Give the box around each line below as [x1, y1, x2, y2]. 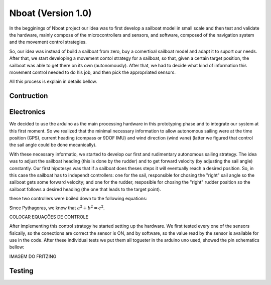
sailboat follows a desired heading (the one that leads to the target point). [9, 186, 162, 192]
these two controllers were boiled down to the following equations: [9, 196, 148, 202]
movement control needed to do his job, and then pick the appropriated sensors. [9, 69, 176, 75]
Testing [9, 266, 34, 275]
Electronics [9, 108, 46, 116]
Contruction [9, 92, 48, 100]
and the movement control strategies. [9, 39, 87, 45]
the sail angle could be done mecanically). [9, 142, 97, 148]
